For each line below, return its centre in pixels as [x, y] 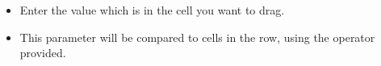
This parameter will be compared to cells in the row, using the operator [197, 37]
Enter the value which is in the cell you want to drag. [152, 10]
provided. [43, 53]
